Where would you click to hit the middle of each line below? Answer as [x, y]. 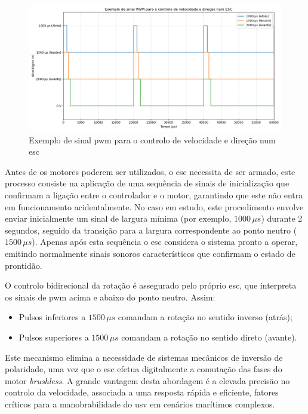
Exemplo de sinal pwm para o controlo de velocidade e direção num [152, 139]
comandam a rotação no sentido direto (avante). [209, 337]
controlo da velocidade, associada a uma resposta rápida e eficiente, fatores [142, 392]
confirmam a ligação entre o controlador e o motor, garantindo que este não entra [154, 194]
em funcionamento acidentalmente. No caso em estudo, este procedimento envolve [154, 206]
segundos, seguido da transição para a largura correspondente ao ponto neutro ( [151, 230]
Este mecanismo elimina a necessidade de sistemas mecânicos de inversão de [144, 357]
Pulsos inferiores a [52, 317]
